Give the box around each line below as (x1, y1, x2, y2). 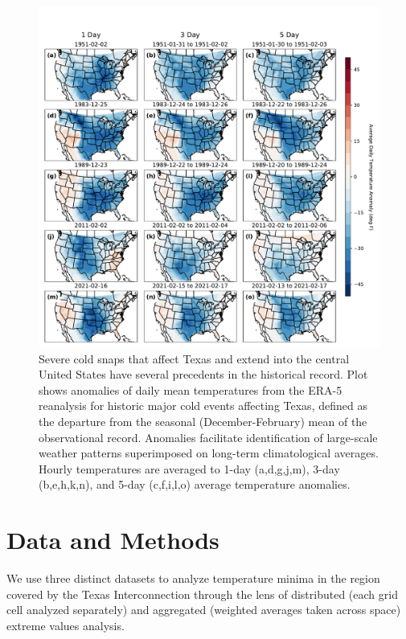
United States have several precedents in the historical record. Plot (39, 366, 368, 383)
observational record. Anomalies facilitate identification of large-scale (39, 428, 378, 445)
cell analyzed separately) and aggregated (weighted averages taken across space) (6, 601, 401, 618)
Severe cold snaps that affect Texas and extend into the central (39, 350, 350, 367)
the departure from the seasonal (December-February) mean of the (39, 412, 367, 429)
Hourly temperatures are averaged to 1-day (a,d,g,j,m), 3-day (39, 460, 340, 477)
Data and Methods (6, 523, 219, 556)
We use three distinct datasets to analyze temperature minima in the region (6, 570, 380, 587)
